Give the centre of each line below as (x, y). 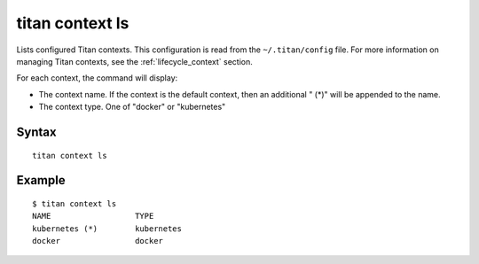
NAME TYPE (93, 216)
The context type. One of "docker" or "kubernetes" (132, 107)
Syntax (36, 132)
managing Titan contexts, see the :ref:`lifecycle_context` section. (134, 61)
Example (41, 180)
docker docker (98, 241)
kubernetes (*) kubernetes (107, 229)
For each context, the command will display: (97, 78)
